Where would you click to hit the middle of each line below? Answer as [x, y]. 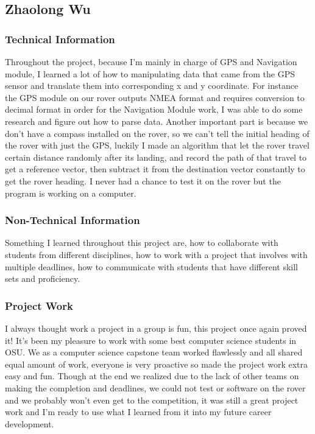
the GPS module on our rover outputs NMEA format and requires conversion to [155, 97]
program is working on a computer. [71, 193]
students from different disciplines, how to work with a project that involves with [156, 254]
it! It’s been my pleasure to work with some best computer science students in [151, 340]
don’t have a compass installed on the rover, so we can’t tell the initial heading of [157, 133]
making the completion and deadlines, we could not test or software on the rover [155, 387]
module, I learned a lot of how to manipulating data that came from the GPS [150, 73]
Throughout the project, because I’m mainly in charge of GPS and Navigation [151, 61]
